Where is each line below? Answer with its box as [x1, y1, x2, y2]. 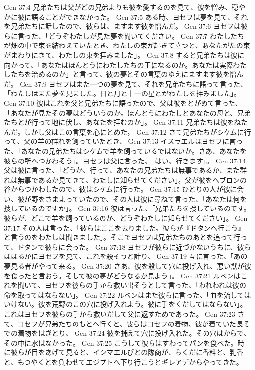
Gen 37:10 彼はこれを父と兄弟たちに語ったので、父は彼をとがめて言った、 [4, 97, 242, 108]
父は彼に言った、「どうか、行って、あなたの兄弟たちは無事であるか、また [4, 165, 240, 175]
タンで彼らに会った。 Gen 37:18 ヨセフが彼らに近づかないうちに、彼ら [24, 241, 251, 252]
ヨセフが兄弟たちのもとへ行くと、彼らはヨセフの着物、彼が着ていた [17, 318, 236, 328]
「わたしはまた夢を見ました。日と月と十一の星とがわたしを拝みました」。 [4, 88, 241, 98]
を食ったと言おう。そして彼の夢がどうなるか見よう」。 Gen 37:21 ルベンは [4, 270, 241, 280]
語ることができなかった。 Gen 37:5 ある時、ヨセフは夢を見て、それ [31, 11, 248, 22]
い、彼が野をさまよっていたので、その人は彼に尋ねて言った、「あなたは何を [4, 193, 247, 204]
